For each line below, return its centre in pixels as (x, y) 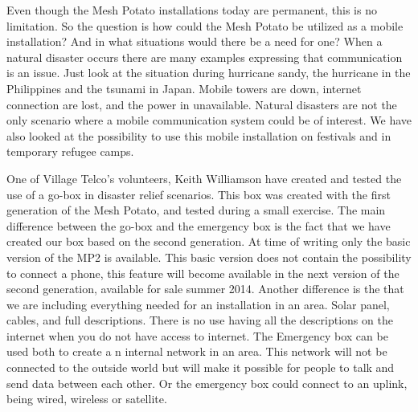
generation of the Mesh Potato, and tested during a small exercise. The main (196, 210)
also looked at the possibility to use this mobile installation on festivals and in (199, 135)
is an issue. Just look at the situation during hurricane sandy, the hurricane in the (209, 73)
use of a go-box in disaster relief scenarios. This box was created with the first (199, 194)
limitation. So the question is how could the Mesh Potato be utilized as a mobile (205, 25)
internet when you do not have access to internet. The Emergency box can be (197, 335)
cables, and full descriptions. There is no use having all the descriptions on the (200, 320)
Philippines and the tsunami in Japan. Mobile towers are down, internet (184, 88)
